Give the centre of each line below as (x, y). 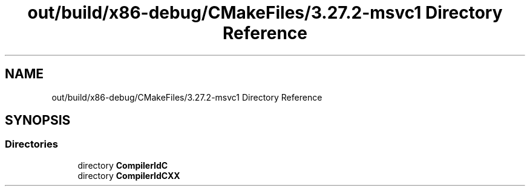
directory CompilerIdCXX (129, 175)
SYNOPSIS (38, 121)
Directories (31, 144)
